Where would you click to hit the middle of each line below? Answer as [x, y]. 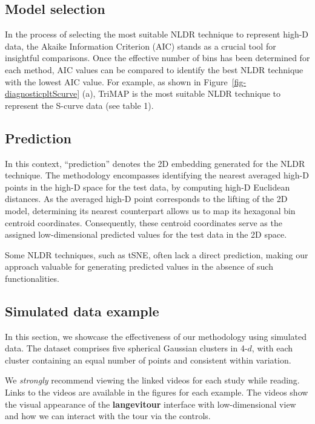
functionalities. [32, 278]
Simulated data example [82, 311]
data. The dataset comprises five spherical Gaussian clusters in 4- [126, 348]
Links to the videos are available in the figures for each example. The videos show [157, 392]
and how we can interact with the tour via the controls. [108, 416]
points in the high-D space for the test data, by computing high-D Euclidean [148, 187]
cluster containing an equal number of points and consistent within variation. [148, 360]
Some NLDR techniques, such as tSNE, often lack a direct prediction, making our [157, 254]
